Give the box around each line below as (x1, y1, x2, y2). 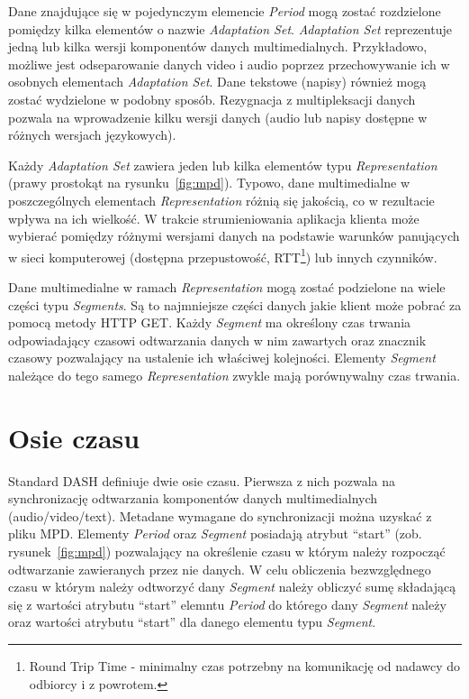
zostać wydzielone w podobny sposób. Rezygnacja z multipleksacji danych (8, 89, 416, 108)
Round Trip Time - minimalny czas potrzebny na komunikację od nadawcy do (29, 657, 461, 675)
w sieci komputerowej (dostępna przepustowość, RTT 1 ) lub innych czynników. (8, 244, 437, 266)
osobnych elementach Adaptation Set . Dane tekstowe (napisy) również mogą (8, 72, 427, 91)
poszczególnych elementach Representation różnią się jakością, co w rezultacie (8, 190, 435, 209)
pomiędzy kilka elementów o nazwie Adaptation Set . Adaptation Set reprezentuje (8, 19, 452, 38)
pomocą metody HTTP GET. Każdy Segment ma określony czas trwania (8, 313, 411, 332)
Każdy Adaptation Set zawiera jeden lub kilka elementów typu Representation (8, 155, 437, 174)
